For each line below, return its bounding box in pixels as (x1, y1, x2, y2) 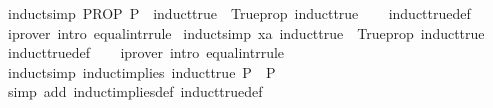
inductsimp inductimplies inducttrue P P (7, 61, 276, 82)
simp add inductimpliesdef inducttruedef (7, 81, 263, 102)
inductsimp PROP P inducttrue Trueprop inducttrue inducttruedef (7, 3, 471, 23)
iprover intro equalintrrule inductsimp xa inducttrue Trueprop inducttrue (7, 22, 485, 43)
